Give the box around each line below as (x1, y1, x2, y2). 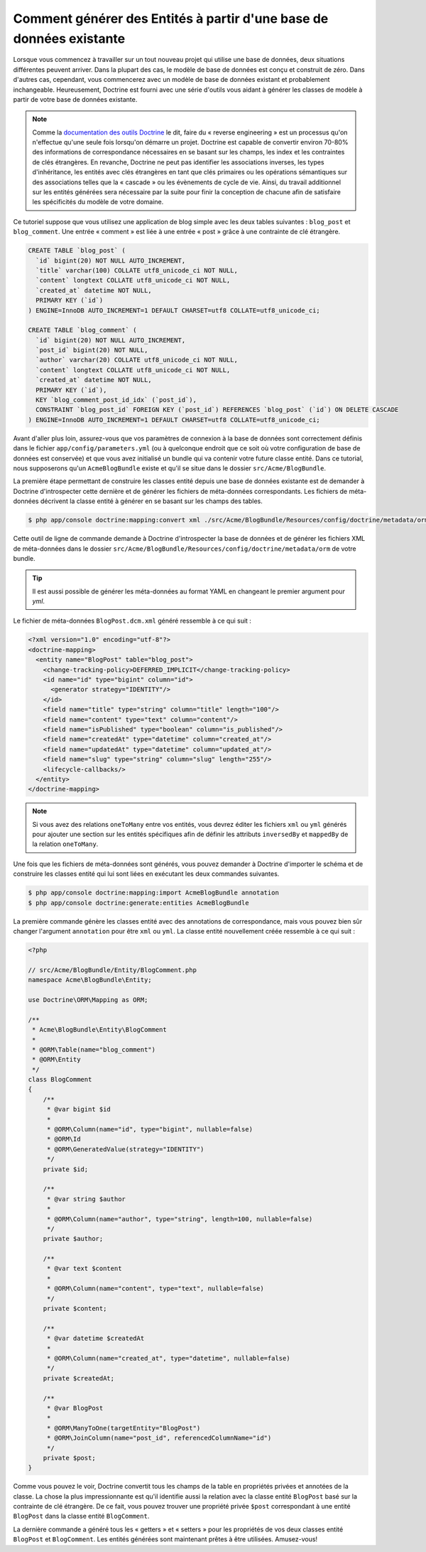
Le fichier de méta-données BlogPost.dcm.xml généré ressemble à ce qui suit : (13, 616, 252, 625)
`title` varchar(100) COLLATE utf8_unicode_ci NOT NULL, (35, 266, 238, 274)
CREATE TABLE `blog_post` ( (28, 246, 126, 255)
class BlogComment (28, 1075, 92, 1084)
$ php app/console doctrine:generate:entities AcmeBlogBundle (28, 899, 249, 907)
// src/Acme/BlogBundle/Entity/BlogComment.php (28, 966, 197, 974)
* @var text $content (46, 1265, 122, 1273)
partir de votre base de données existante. (13, 95, 138, 103)
